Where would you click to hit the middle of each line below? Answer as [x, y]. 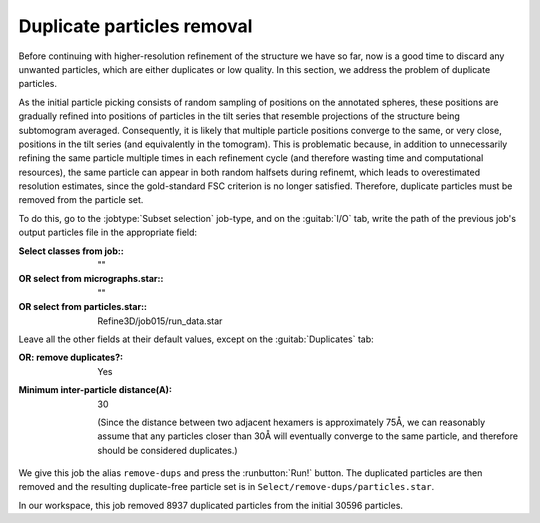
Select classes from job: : [71, 251]
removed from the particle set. [81, 200]
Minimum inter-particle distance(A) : [95, 390]
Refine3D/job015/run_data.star [160, 321]
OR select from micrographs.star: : [91, 279]
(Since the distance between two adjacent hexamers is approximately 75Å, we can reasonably [291, 422]
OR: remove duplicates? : [71, 357]
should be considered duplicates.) [168, 450]
